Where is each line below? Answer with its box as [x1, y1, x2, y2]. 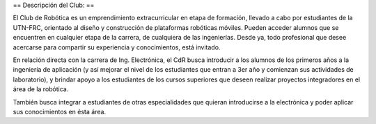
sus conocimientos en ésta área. [13, 107, 107, 116]
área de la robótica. [13, 85, 69, 93]
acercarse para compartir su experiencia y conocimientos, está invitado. [13, 42, 221, 52]
